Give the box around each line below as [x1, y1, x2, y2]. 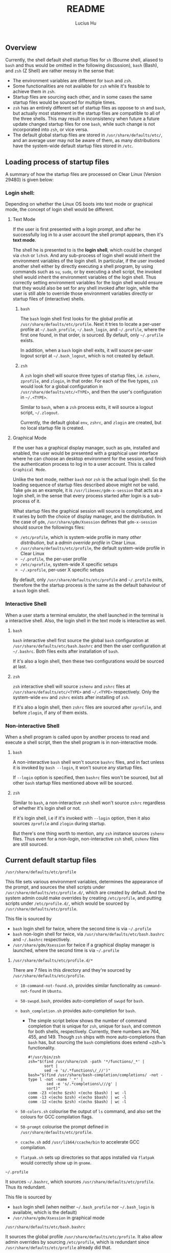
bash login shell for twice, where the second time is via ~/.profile [12, 925, 152, 931]
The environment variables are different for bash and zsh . [12, 78, 133, 84]
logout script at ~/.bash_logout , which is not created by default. [20, 353, 155, 359]
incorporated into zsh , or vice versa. [12, 126, 88, 133]
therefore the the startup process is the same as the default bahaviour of [12, 582, 166, 588]
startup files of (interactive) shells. [12, 296, 85, 302]
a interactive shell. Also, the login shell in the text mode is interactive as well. [5, 617, 166, 624]
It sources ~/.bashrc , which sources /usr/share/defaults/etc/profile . [5, 1178, 155, 1184]
